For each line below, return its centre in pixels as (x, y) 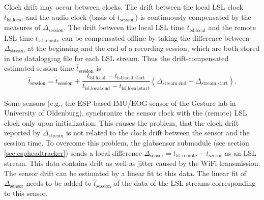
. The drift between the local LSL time (124, 27)
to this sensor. (26, 193)
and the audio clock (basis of (70, 17)
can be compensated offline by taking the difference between (156, 37)
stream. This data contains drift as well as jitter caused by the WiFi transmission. (132, 163)
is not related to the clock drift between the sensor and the (158, 133)
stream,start (215, 84)
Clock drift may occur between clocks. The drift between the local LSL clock (124, 7)
